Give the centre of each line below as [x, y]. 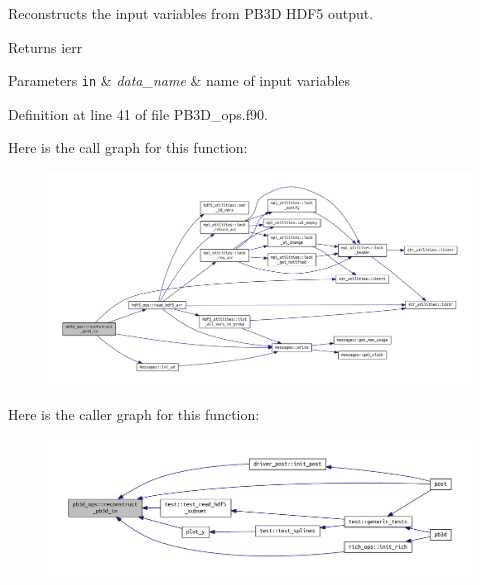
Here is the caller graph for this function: [134, 413]
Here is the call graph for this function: [128, 147]
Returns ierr [45, 46]
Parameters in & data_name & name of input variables [179, 80]
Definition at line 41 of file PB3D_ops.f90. [138, 113]
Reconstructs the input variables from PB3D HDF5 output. [191, 13]
